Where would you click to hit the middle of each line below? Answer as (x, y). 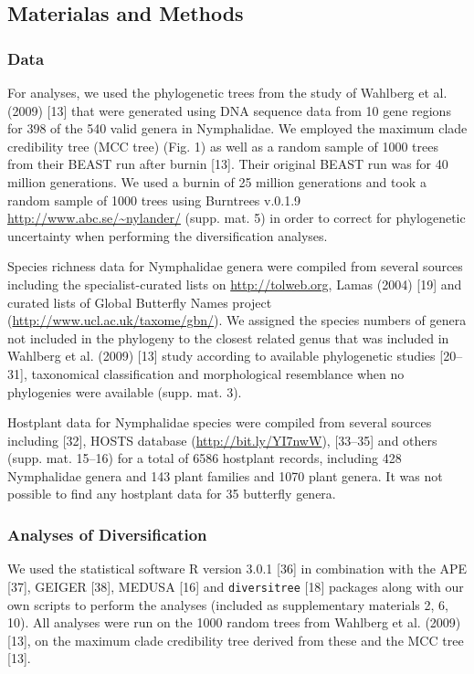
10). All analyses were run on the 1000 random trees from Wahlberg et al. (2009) (234, 622)
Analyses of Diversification (107, 534)
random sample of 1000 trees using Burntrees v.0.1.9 (154, 200)
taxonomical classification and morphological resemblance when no (218, 373)
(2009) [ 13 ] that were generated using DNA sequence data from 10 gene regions (229, 110)
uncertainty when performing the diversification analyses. (168, 235)
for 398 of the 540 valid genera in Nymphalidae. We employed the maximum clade (237, 128)
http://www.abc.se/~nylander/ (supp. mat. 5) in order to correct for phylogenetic (237, 218)
